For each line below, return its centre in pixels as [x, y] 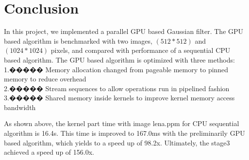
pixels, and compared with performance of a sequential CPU [141, 50]
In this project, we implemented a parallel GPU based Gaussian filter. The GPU [124, 31]
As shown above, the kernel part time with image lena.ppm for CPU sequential [122, 123]
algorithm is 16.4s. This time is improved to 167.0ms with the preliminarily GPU [124, 133]
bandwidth [20, 107]
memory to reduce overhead [45, 79]
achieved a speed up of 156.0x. [49, 152]
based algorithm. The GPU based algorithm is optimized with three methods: [119, 59]
